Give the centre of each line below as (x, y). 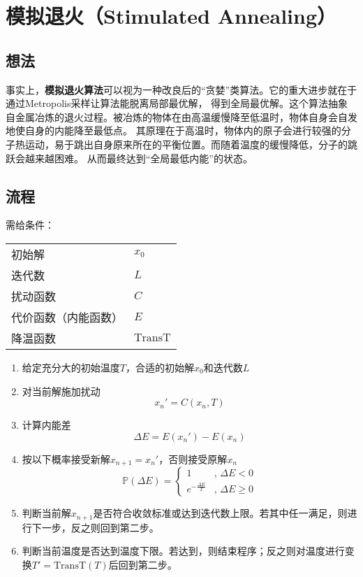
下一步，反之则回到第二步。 (95, 527)
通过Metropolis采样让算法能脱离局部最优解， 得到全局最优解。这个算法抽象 (177, 103)
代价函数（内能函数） (67, 317)
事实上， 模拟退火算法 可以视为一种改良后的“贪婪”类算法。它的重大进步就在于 (181, 89)
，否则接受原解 (193, 458)
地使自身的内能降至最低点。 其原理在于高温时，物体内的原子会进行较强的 (173, 130)
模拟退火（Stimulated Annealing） (171, 16)
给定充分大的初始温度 (71, 367)
